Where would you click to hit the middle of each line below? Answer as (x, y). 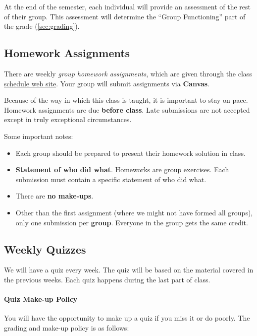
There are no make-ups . (54, 196)
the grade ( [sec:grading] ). (42, 26)
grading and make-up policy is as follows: (67, 327)
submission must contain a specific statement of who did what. (111, 179)
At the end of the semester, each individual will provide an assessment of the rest (127, 6)
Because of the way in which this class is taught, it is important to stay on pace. (126, 100)
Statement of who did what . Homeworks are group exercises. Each (122, 169)
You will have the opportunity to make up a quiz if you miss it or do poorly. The (127, 318)
